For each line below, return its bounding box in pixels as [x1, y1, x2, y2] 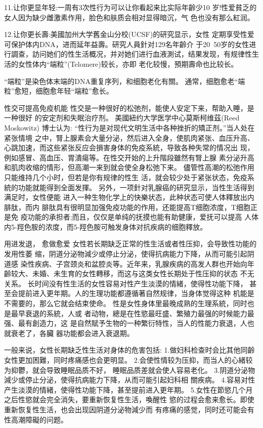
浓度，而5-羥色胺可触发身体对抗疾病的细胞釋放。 [45, 221, 207, 232]
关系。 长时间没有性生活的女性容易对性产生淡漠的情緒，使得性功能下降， [4, 278, 247, 288]
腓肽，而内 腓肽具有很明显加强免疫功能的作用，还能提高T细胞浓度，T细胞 [4, 201, 250, 212]
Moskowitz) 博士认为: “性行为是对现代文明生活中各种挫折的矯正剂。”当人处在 [4, 122, 255, 133]
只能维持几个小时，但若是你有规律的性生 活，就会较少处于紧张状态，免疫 [4, 172, 247, 182]
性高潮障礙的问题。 [4, 414, 68, 424]
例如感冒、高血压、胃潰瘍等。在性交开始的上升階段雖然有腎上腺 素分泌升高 [4, 152, 254, 162]
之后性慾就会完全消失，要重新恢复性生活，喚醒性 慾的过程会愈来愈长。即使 [4, 394, 254, 405]
